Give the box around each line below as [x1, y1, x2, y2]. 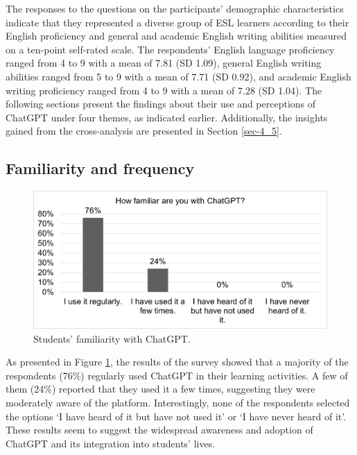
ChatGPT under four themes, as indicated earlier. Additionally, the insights [6, 110, 328, 124]
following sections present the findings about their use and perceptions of [6, 96, 316, 111]
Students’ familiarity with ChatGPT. [33, 331, 191, 345]
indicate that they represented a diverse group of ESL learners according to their [6, 15, 349, 29]
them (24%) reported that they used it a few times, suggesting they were [6, 381, 315, 396]
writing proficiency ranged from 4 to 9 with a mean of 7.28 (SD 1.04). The [6, 83, 322, 97]
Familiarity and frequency [6, 157, 195, 179]
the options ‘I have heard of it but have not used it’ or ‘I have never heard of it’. [6, 409, 347, 423]
